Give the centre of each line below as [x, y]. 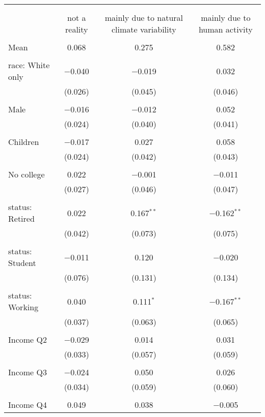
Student [22, 263]
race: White [29, 65]
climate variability [144, 29]
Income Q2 [28, 339]
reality [77, 29]
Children [24, 142]
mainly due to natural [144, 18]
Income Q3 [28, 372]
